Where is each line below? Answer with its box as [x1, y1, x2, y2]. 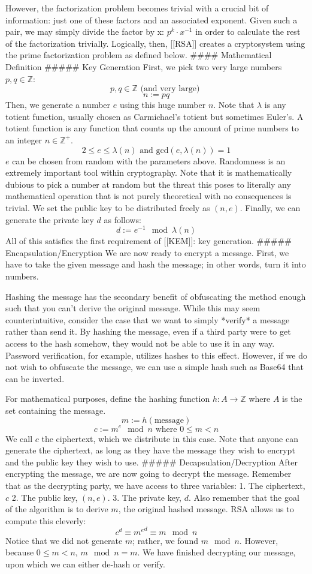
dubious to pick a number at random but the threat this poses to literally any [5, 178, 291, 190]
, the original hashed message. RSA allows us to [118, 503, 294, 515]
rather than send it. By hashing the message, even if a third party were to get [5, 325, 291, 338]
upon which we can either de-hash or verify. [5, 558, 165, 570]
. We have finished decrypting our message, [137, 546, 296, 558]
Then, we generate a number [5, 98, 111, 111]
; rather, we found [132, 534, 198, 546]
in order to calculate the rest [195, 25, 301, 38]
